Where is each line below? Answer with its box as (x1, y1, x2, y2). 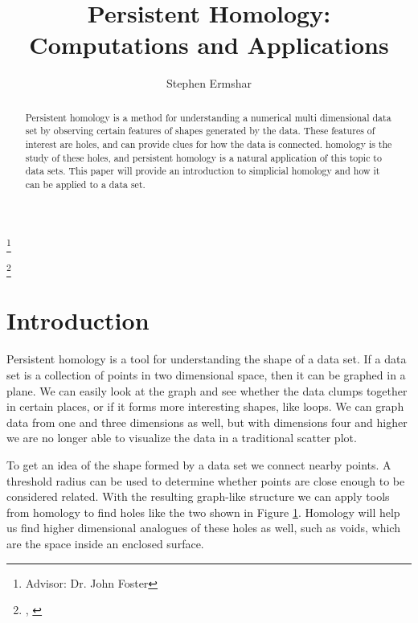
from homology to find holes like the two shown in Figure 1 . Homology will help (6, 503, 400, 520)
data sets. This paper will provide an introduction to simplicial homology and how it (25, 164, 380, 178)
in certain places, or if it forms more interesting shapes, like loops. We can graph (6, 398, 404, 415)
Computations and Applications (29, 28, 389, 61)
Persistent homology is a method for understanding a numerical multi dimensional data (25, 110, 391, 124)
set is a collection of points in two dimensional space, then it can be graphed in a (6, 367, 406, 383)
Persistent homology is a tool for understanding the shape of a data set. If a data (6, 350, 407, 367)
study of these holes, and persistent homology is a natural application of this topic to (25, 150, 382, 164)
